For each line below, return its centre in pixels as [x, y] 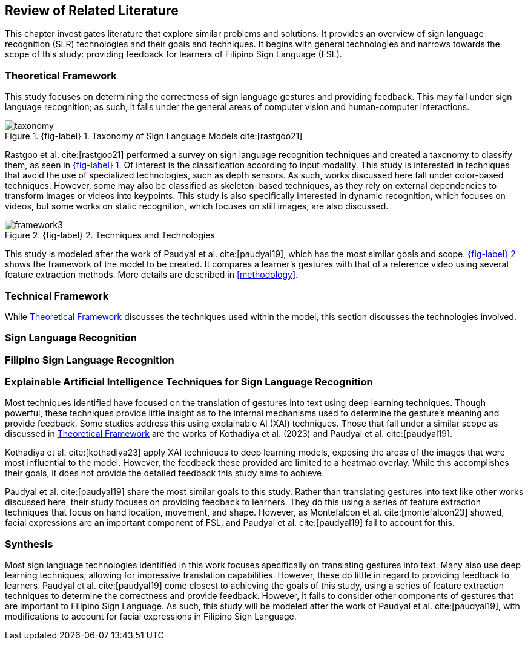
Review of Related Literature [92, 11]
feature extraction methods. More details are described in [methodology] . [152, 275]
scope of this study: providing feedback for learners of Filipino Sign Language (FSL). [173, 54]
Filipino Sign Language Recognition [90, 360]
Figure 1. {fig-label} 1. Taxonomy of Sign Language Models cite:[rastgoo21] [154, 136]
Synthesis [29, 544]
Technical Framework [57, 296]
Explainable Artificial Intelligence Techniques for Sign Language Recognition [189, 382]
